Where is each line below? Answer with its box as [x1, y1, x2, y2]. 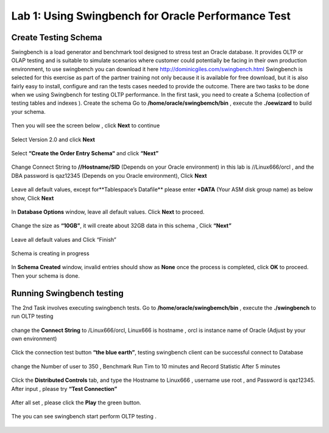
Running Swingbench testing [11, 288, 124, 298]
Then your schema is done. [11, 272, 80, 280]
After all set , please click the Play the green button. [11, 399, 141, 406]
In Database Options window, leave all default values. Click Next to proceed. [11, 208, 205, 216]
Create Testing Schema [11, 32, 102, 43]
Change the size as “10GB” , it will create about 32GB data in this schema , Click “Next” [11, 222, 232, 230]
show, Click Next [11, 194, 54, 202]
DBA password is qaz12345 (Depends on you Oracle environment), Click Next [11, 172, 207, 179]
